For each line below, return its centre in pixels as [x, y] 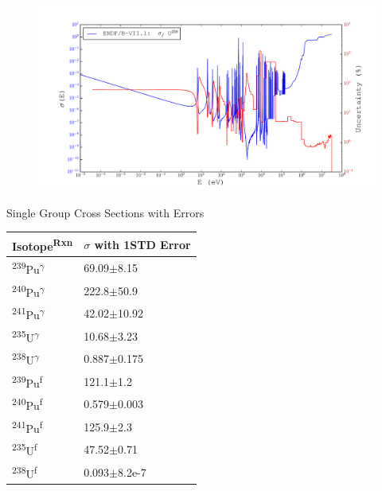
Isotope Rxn [43, 244]
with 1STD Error [142, 244]
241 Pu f [27, 427]
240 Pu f [27, 404]
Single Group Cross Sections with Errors [105, 212]
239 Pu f [27, 381]
